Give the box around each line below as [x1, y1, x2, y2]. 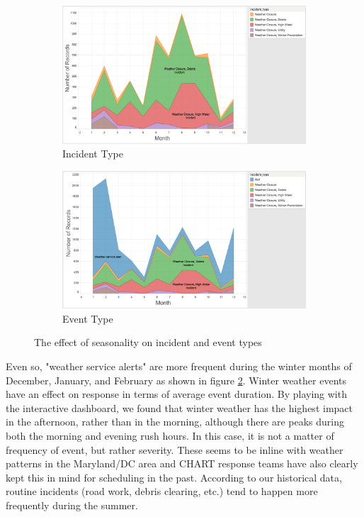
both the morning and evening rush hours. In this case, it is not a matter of [6, 428, 334, 443]
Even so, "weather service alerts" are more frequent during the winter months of [6, 358, 352, 373]
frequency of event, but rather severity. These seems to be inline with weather [6, 442, 343, 457]
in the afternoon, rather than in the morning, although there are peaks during [6, 414, 344, 429]
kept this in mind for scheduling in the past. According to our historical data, [6, 469, 342, 484]
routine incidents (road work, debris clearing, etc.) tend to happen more [6, 484, 318, 499]
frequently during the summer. [6, 497, 138, 512]
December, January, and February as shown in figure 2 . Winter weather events [6, 372, 346, 387]
